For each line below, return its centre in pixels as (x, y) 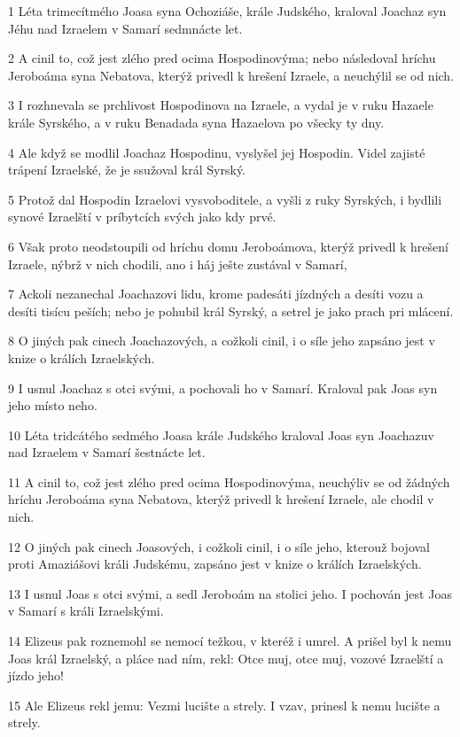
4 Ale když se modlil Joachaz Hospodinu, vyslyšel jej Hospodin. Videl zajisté (217, 152)
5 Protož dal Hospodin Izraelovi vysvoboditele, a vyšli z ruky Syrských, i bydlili (225, 199)
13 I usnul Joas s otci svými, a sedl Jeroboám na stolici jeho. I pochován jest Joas (230, 593)
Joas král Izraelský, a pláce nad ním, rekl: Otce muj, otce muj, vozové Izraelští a (226, 658)
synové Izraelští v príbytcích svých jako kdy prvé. (142, 217)
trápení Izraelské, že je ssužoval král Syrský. (127, 170)
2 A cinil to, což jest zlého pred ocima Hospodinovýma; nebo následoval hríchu (222, 58)
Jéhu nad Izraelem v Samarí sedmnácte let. (125, 28)
